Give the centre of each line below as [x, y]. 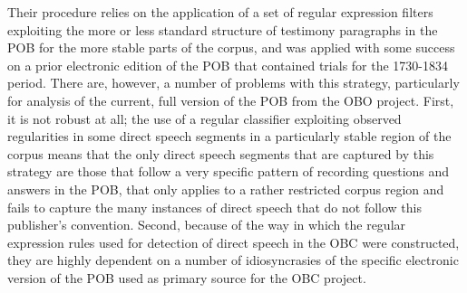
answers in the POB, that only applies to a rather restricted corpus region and [226, 189]
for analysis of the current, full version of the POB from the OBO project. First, [231, 100]
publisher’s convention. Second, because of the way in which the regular [207, 225]
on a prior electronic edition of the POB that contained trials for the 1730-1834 [228, 65]
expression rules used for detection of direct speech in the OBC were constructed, [233, 242]
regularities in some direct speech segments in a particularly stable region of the [229, 136]
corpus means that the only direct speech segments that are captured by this [221, 153]
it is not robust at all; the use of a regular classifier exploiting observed [204, 118]
